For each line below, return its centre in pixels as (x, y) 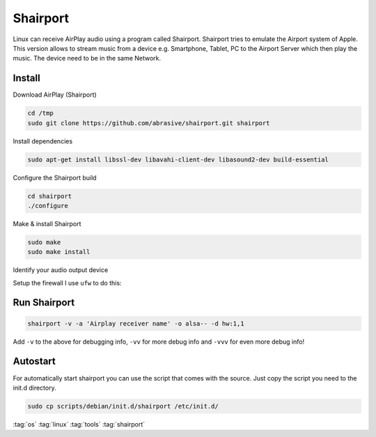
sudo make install (59, 252)
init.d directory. (34, 388)
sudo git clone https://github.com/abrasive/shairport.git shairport (149, 123)
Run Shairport (44, 303)
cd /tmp (40, 113)
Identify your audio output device (61, 270)
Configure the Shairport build (55, 177)
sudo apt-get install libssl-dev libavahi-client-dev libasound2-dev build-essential (178, 159)
